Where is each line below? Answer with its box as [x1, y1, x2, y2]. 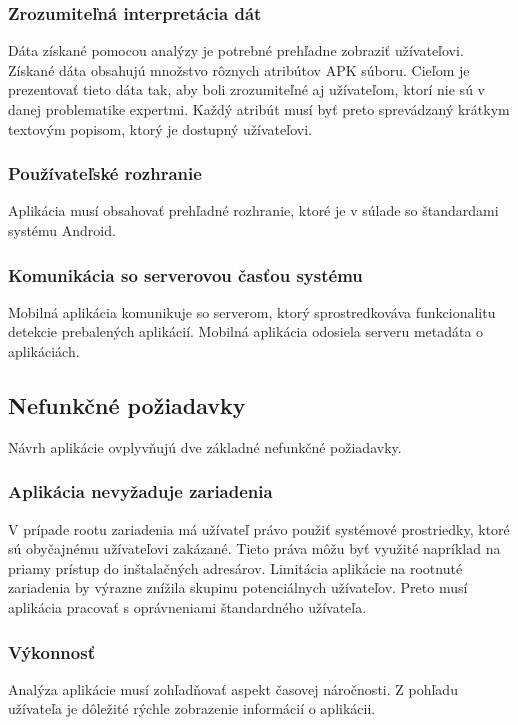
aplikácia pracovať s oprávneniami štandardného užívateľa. [8, 596, 367, 617]
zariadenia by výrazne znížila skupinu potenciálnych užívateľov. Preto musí [8, 577, 468, 598]
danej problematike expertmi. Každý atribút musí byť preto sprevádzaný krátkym [8, 99, 510, 119]
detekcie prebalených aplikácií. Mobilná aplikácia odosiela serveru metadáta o [8, 321, 484, 342]
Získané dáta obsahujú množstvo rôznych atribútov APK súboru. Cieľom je [8, 59, 470, 80]
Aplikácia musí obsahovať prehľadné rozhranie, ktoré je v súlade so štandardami [8, 200, 499, 221]
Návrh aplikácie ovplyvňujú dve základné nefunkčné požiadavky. [8, 436, 402, 457]
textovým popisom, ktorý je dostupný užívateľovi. [8, 118, 312, 139]
